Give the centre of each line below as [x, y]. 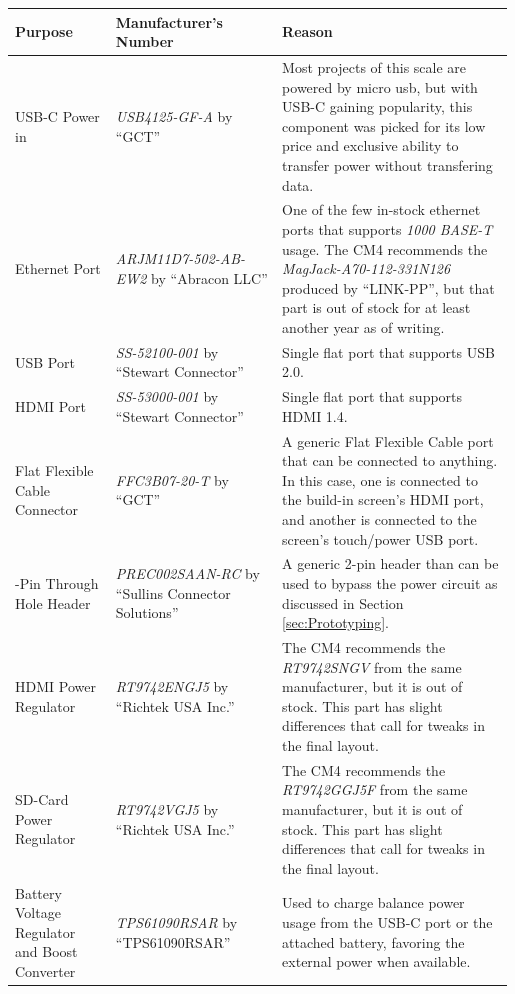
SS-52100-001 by [167, 351]
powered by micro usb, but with [380, 86]
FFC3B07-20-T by [172, 479]
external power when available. [376, 961]
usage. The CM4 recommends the [385, 248]
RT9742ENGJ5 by [172, 686]
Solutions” [147, 612]
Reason [307, 31]
